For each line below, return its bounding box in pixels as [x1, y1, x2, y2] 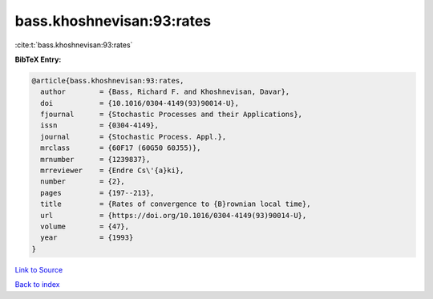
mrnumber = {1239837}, [40, 155, 151, 164]
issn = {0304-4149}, [40, 121, 160, 130]
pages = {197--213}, [40, 188, 156, 197]
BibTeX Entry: [14, 55, 62, 64]
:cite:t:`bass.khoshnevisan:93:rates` [14, 40, 133, 50]
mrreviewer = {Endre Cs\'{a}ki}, [40, 166, 184, 176]
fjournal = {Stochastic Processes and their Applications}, [40, 110, 303, 119]
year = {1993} [40, 233, 134, 242]
